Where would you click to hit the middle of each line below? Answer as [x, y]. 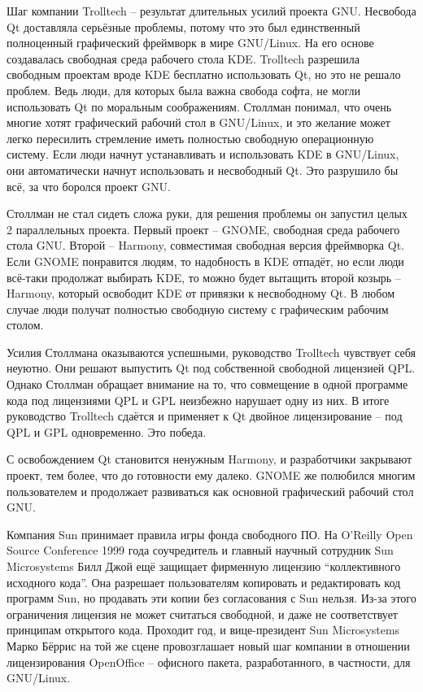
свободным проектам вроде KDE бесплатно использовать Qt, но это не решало [204, 74]
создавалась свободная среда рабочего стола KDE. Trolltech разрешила [183, 58]
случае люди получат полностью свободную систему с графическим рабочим [198, 309]
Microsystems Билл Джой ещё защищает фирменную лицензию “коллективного [204, 566]
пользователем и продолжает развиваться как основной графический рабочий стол [210, 491]
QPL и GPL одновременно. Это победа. [107, 431]
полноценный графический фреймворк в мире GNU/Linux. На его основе [190, 43]
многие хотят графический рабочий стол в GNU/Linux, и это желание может [198, 122]
